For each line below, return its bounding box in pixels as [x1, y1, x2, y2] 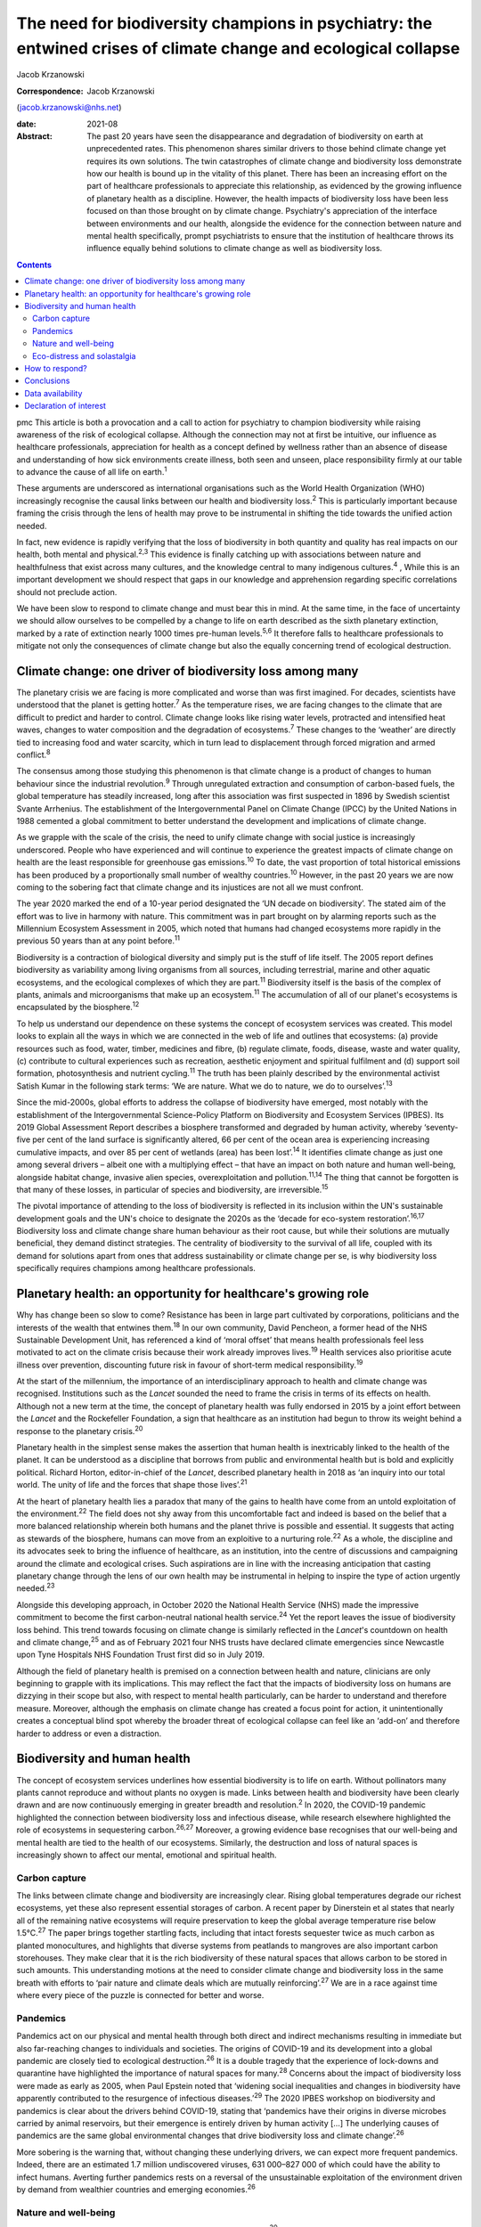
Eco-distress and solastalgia [32, 350, 136, 361]
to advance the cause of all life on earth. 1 [16, 465, 167, 477]
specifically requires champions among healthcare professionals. [16, 1263, 256, 1274]
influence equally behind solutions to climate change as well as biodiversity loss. [86, 243, 383, 254]
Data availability [24, 387, 83, 398]
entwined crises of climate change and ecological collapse [16, 38, 461, 58]
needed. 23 [16, 1581, 55, 1594]
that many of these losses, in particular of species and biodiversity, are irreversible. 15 [16, 1183, 329, 1195]
